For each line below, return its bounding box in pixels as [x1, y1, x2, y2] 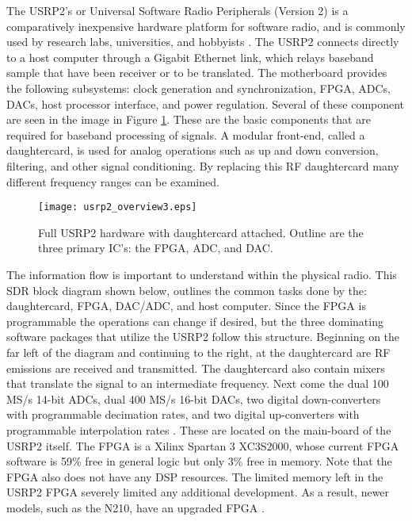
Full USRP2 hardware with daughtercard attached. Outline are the [38, 224, 364, 240]
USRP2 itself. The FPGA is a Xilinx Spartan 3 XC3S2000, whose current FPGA [6, 437, 399, 454]
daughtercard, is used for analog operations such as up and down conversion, [6, 142, 379, 159]
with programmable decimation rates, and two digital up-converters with [6, 406, 360, 423]
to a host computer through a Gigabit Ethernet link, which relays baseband [6, 48, 374, 65]
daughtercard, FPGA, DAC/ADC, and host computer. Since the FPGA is [6, 297, 366, 314]
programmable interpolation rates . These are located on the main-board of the [6, 421, 391, 438]
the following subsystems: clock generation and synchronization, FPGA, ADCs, [6, 79, 391, 96]
